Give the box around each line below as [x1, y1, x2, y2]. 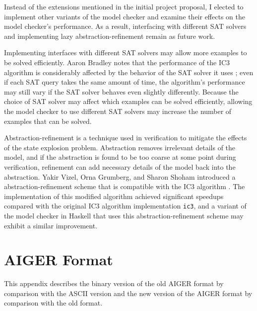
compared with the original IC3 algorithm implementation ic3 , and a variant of [4, 201, 247, 211]
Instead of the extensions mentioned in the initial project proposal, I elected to [4, 1, 244, 11]
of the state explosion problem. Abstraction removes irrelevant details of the [4, 142, 236, 152]
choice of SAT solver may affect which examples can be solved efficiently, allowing [4, 96, 253, 106]
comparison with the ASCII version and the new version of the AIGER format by [4, 288, 253, 298]
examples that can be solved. [4, 115, 92, 126]
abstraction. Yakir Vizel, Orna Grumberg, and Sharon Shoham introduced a [4, 171, 236, 182]
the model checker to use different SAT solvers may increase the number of [4, 105, 232, 116]
